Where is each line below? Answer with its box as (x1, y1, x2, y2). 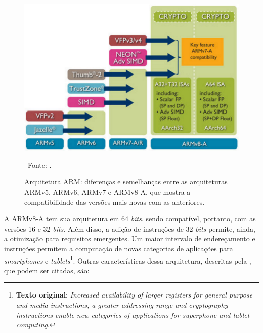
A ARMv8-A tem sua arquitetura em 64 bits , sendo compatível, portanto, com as (4, 213, 256, 224)
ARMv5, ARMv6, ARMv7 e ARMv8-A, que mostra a (24, 186, 191, 197)
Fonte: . (27, 159, 52, 170)
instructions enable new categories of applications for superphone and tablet (16, 309, 250, 320)
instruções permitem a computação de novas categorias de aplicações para (4, 243, 233, 253)
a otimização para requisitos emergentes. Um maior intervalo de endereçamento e (4, 233, 255, 244)
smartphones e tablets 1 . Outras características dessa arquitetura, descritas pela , (4, 253, 251, 266)
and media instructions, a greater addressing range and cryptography (16, 299, 228, 310)
